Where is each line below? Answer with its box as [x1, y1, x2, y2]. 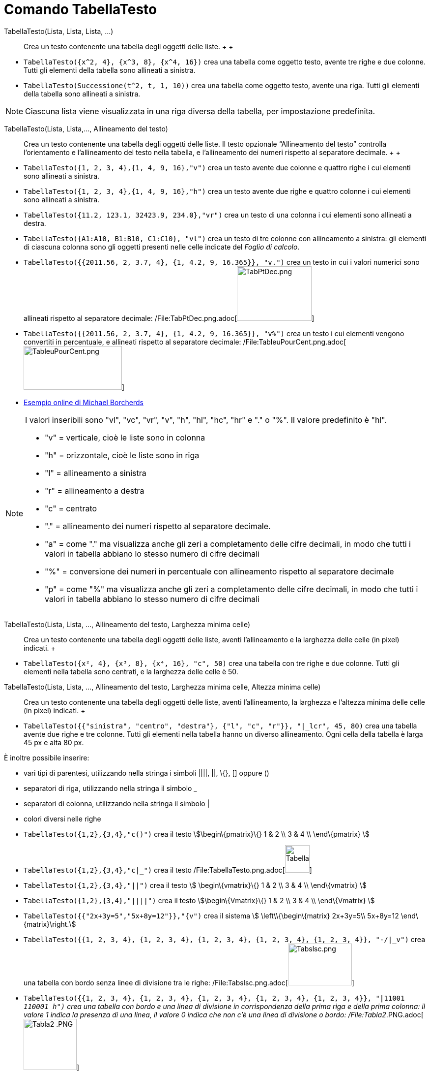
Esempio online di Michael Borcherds [24, 398, 143, 407]
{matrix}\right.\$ [24, 919, 76, 928]
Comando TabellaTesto [4, 1, 157, 18]
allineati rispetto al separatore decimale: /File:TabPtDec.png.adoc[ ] [24, 314, 315, 322]
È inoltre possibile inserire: [4, 753, 89, 762]
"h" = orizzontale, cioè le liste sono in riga [45, 450, 200, 460]
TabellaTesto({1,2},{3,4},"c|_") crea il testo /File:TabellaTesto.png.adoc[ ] [24, 865, 312, 874]
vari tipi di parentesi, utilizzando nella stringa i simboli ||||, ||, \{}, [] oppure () [24, 768, 269, 777]
